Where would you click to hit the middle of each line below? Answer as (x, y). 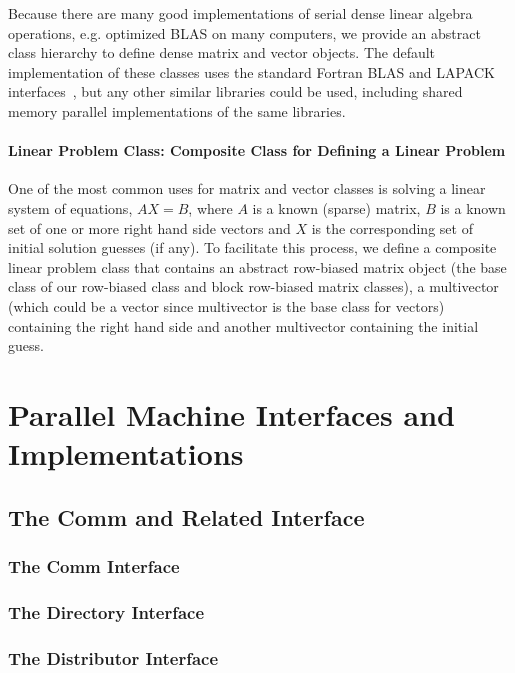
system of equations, (70, 207)
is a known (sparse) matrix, (336, 207)
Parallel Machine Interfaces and (231, 413)
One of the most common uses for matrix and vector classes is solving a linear (247, 188)
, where (210, 207)
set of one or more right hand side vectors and (149, 227)
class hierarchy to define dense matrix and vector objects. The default (222, 52)
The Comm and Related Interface (186, 516)
